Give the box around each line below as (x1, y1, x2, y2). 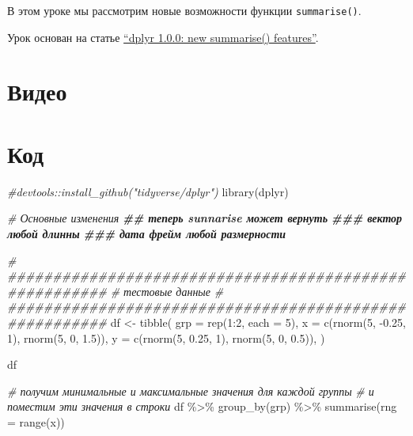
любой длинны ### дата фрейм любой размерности (7, 225, 286, 241)
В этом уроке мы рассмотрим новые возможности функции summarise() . (7, 2, 362, 18)
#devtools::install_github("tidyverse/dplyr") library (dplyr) (7, 183, 289, 199)
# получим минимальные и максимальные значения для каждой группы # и (7, 382, 374, 399)
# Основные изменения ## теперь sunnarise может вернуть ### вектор (7, 210, 403, 226)
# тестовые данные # (110, 282, 224, 299)
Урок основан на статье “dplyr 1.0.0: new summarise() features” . (7, 28, 319, 45)
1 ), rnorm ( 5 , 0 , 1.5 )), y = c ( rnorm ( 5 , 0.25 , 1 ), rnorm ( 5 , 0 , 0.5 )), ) (7, 329, 325, 346)
